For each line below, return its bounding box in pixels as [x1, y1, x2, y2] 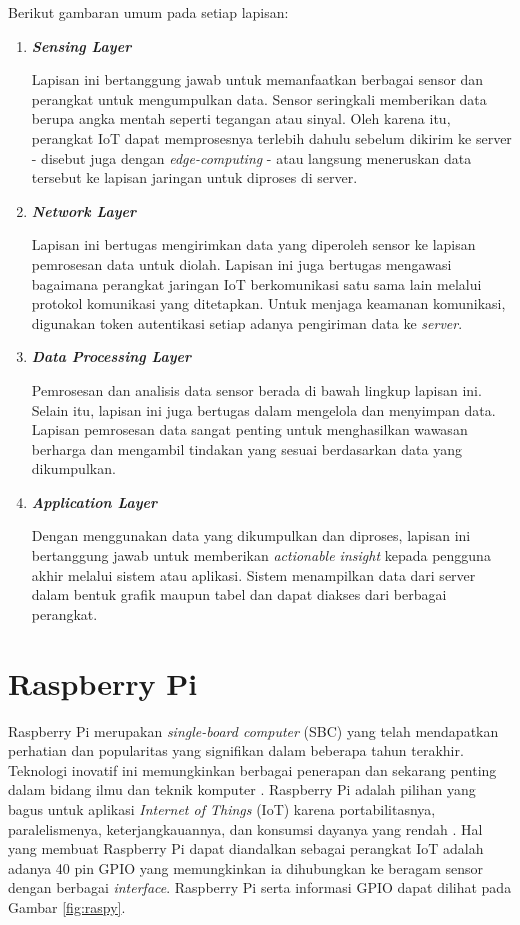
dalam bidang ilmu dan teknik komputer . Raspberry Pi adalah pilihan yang [8, 779, 476, 800]
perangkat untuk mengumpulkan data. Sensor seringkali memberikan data [31, 88, 487, 109]
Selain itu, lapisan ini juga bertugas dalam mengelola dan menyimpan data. [31, 399, 496, 420]
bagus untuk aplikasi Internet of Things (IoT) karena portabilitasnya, [8, 798, 436, 819]
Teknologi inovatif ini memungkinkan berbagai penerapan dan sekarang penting [8, 759, 497, 780]
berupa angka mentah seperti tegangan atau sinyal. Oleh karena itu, [31, 108, 451, 129]
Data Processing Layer [31, 346, 192, 367]
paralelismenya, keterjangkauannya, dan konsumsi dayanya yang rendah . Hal [8, 818, 483, 839]
